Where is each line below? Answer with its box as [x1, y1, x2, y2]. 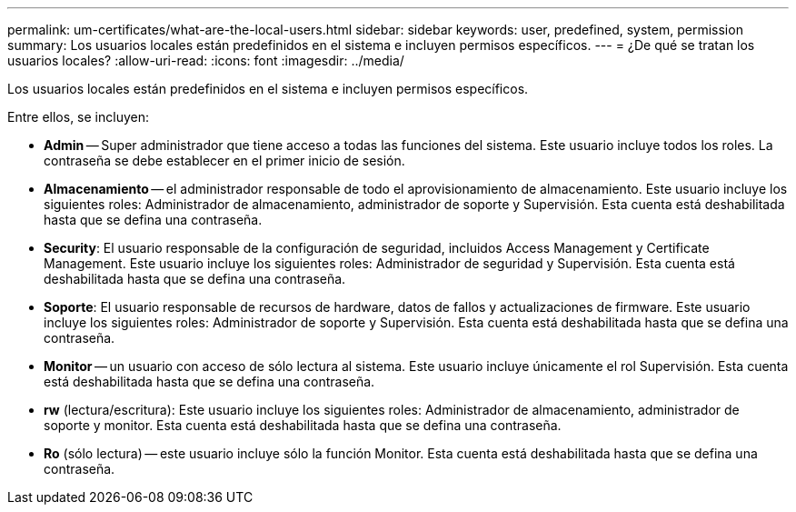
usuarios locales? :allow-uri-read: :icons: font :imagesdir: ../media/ [7, 53, 404, 68]
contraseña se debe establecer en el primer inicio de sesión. [44, 153, 405, 168]
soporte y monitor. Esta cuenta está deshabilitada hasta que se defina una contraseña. [44, 417, 562, 433]
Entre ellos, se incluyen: [7, 109, 149, 125]
